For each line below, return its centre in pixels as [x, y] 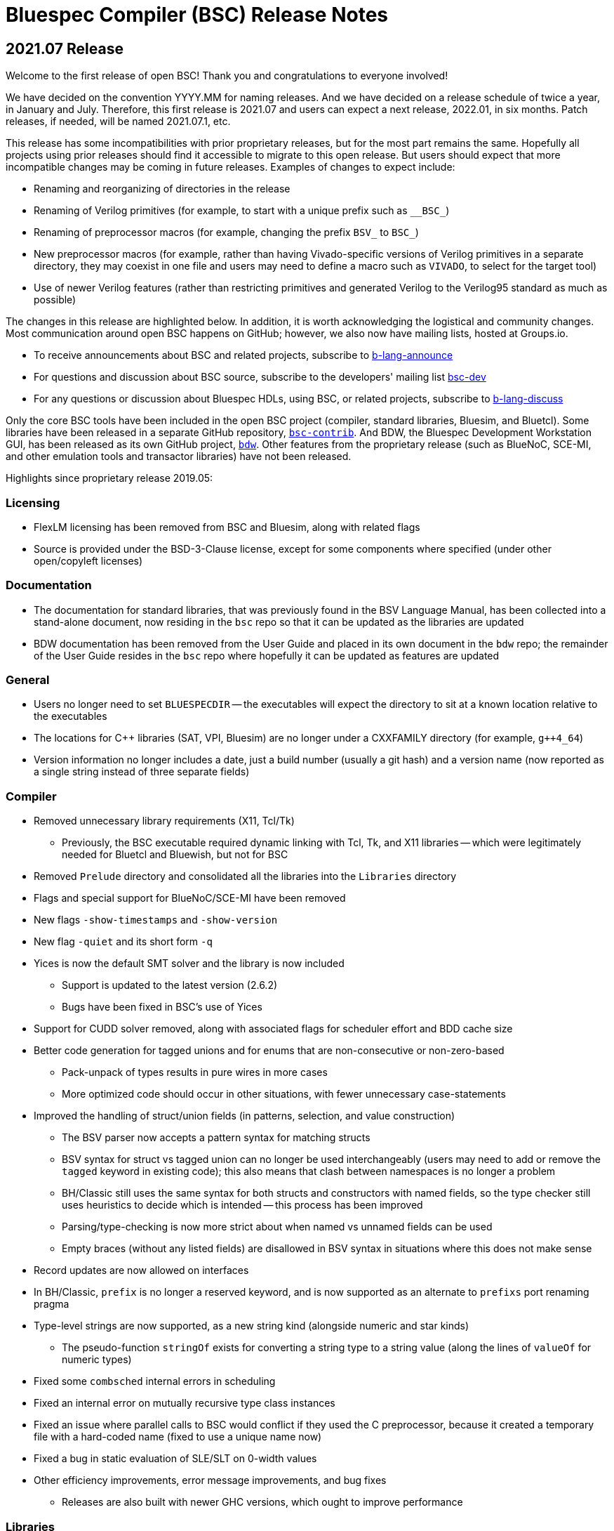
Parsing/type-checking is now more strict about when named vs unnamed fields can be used [277, 1227]
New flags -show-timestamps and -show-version [156, 920]
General [28, 680]
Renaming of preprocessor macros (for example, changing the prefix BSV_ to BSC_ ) [226, 232]
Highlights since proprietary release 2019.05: [109, 478]
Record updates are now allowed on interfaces [141, 1270]
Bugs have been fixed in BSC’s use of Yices [162, 1007]
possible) [55, 300]
